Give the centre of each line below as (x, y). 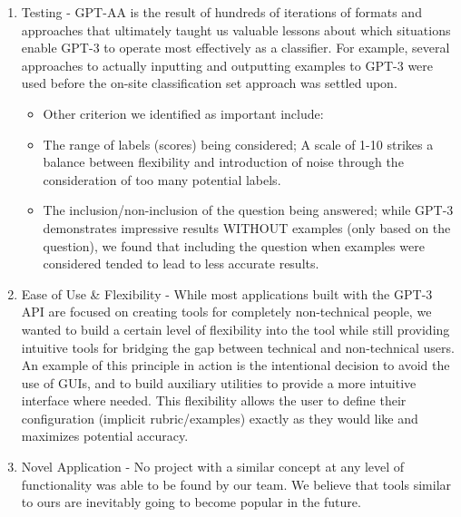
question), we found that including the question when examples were (234, 245)
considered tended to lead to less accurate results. (181, 263)
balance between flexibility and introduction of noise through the (223, 162)
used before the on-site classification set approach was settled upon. (209, 83)
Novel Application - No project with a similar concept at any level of (213, 467)
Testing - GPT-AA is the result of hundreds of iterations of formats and (221, 12)
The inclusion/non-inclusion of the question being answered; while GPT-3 (248, 210)
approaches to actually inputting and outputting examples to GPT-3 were (227, 65)
